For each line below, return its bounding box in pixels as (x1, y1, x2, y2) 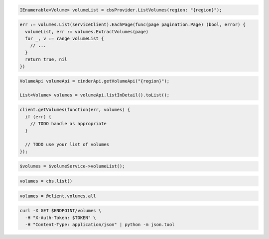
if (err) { (25, 114, 52, 119)
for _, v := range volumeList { (25, 35, 104, 41)
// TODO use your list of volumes (25, 142, 110, 148)
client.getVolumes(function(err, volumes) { (19, 107, 131, 113)
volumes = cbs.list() (19, 178, 73, 184)
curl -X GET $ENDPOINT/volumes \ (19, 208, 102, 214)
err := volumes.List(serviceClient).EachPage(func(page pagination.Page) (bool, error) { (19, 22, 246, 27)
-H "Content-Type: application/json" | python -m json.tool (25, 222, 175, 227)
